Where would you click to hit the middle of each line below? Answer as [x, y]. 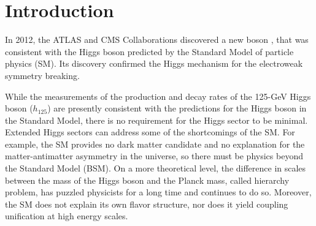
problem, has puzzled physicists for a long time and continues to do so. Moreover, [158, 192]
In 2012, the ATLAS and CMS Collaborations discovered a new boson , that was [157, 40]
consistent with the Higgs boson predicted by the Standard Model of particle [149, 51]
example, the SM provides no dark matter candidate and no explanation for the [155, 144]
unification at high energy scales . [67, 216]
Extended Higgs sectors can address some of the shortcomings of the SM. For [150, 132]
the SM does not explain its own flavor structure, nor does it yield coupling [147, 204]
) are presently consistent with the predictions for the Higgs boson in [177, 108]
